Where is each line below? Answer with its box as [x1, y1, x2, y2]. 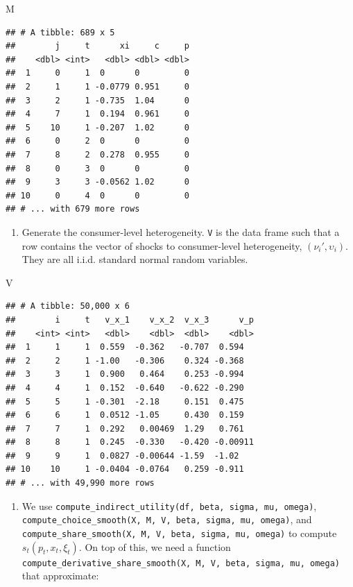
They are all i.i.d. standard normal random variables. [21, 252, 248, 266]
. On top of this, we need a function [78, 539, 231, 554]
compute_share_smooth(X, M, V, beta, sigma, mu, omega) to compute [21, 525, 337, 540]
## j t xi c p [6, 41, 189, 51]
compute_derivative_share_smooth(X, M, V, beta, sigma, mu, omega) [21, 558, 340, 568]
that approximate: [21, 568, 99, 583]
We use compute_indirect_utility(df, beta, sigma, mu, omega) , [21, 498, 317, 513]
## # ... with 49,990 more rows [6, 478, 155, 488]
